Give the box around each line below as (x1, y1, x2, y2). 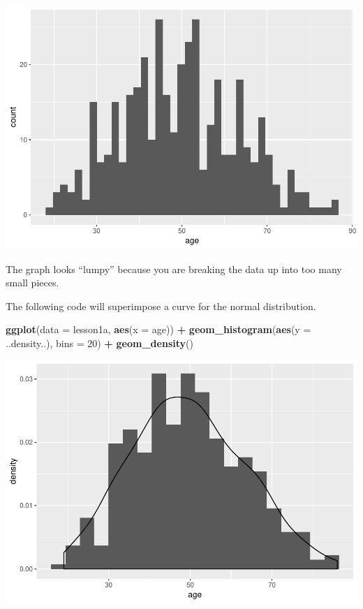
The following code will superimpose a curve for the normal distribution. (6, 298, 316, 313)
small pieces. (6, 275, 59, 290)
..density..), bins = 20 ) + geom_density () (6, 335, 193, 350)
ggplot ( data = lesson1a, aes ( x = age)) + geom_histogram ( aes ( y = (6, 322, 311, 337)
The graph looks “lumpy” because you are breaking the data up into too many (6, 261, 342, 276)
